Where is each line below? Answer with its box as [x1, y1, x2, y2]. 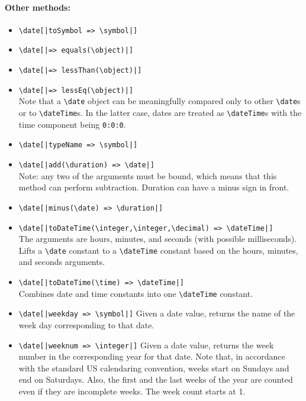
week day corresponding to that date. [18, 319, 154, 331]
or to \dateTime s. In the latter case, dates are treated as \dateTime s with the [18, 106, 302, 119]
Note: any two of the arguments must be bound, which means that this [18, 169, 277, 182]
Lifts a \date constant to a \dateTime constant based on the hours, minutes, [18, 244, 298, 256]
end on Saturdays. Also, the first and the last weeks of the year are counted [18, 373, 293, 386]
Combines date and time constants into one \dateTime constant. [18, 287, 253, 299]
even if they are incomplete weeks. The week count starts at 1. [18, 385, 246, 397]
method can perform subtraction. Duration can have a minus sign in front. [18, 181, 289, 193]
